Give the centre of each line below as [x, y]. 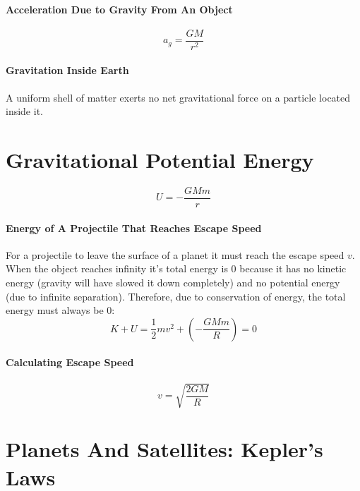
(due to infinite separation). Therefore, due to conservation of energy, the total [176, 296]
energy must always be [55, 310]
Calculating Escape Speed [70, 362]
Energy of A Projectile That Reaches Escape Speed [134, 228]
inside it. [24, 111]
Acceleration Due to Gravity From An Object [119, 9]
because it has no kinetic [293, 268]
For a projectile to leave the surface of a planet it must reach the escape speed [175, 254]
